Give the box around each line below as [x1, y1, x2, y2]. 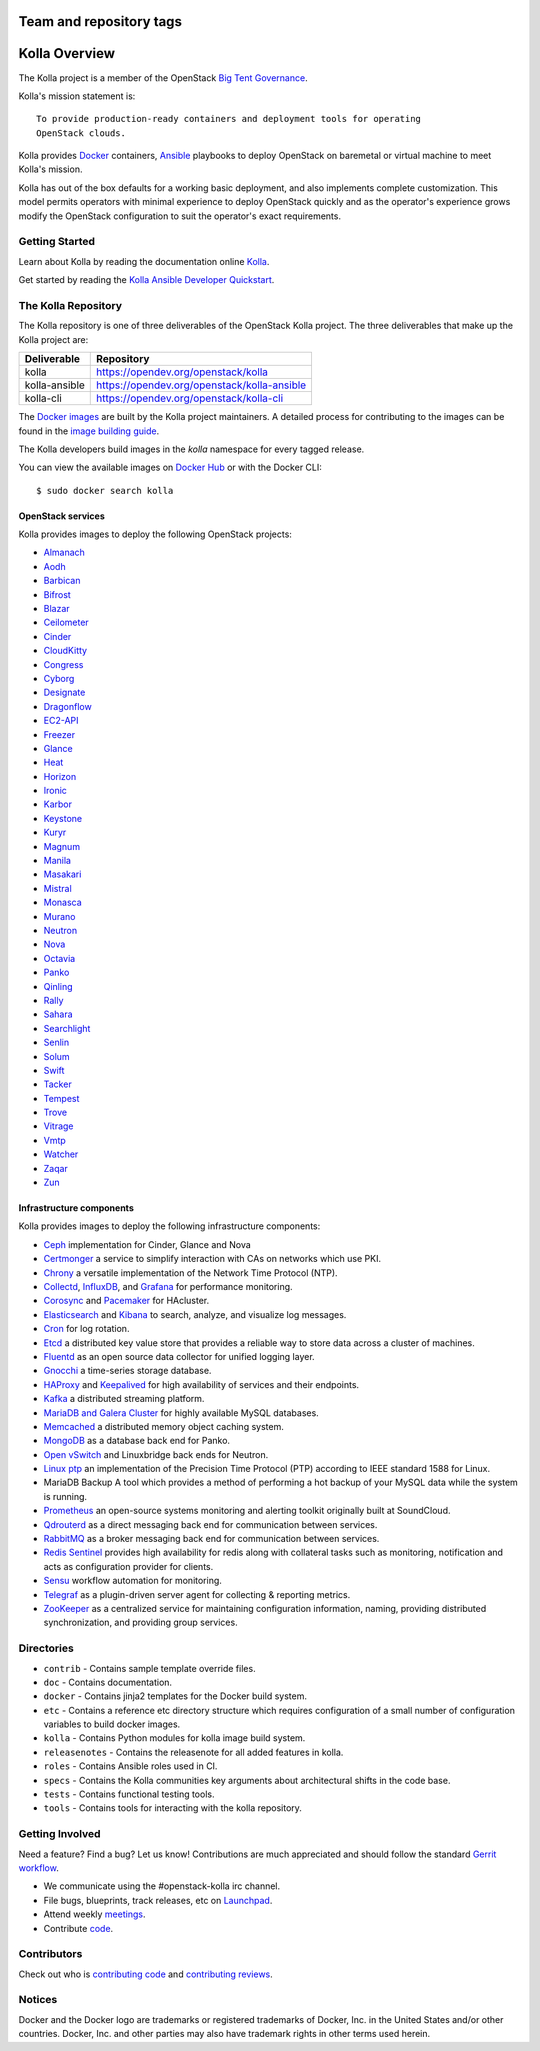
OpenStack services [18, 510, 105, 522]
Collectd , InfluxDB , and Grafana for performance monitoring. [43, 1280, 294, 1292]
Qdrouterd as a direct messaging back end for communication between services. [43, 1518, 378, 1530]
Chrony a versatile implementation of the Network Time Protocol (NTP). [43, 1266, 339, 1279]
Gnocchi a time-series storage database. [43, 1365, 212, 1377]
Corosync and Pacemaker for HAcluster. [43, 1295, 210, 1307]
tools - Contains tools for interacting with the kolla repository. [43, 1802, 302, 1814]
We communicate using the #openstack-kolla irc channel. [43, 1880, 281, 1892]
